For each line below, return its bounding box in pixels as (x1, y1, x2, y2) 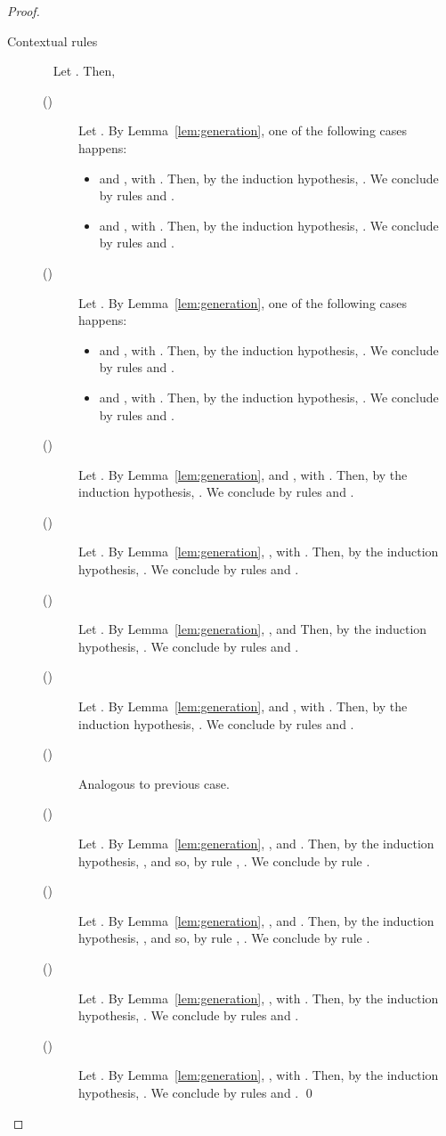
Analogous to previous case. (78, 774, 230, 792)
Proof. (7, 2, 40, 20)
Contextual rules (7, 31, 98, 50)
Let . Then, (53, 61, 116, 80)
